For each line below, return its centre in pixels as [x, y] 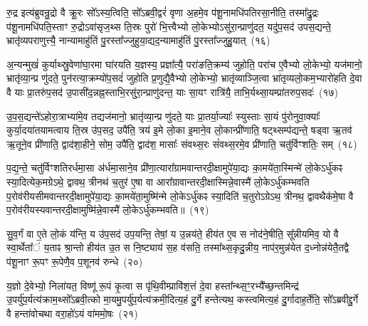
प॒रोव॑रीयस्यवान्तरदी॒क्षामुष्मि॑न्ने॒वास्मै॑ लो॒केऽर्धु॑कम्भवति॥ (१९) [108, 210]
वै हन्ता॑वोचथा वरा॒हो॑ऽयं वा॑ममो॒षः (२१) [72, 313]
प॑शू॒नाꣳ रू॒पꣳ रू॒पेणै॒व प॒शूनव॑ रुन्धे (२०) [75, 261]
